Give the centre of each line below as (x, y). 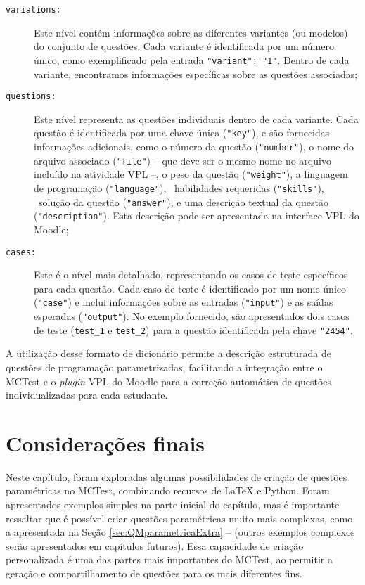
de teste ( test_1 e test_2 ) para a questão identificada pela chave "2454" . (193, 329)
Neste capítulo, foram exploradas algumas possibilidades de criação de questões (177, 476)
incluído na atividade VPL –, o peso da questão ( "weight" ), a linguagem (191, 174)
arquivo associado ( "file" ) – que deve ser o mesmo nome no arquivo (182, 160)
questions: (31, 97)
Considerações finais (105, 443)
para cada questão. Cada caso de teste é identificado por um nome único (190, 288)
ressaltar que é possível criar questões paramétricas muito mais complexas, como (179, 518)
